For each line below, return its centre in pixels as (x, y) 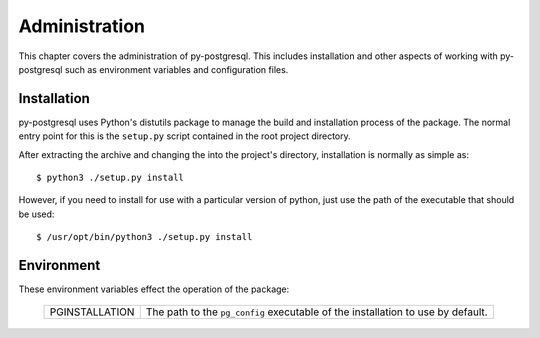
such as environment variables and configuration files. (176, 69)
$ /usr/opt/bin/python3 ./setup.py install (144, 237)
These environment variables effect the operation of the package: (154, 289)
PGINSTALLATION (92, 312)
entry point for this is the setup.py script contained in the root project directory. (185, 136)
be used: (36, 214)
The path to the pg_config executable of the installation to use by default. (317, 312)
